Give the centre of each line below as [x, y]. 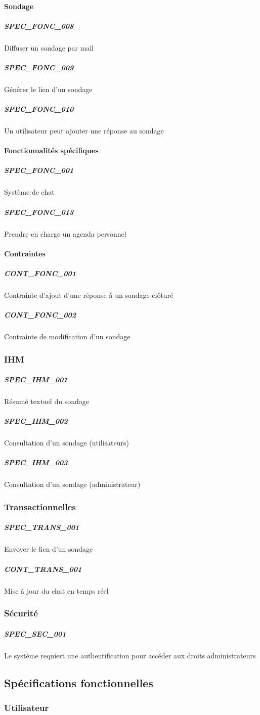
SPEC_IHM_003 [36, 462]
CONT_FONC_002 [40, 315]
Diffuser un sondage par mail [49, 47]
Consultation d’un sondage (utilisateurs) [67, 443]
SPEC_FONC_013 [39, 212]
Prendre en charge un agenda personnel [65, 233]
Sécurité [21, 613]
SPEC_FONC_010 [39, 109]
